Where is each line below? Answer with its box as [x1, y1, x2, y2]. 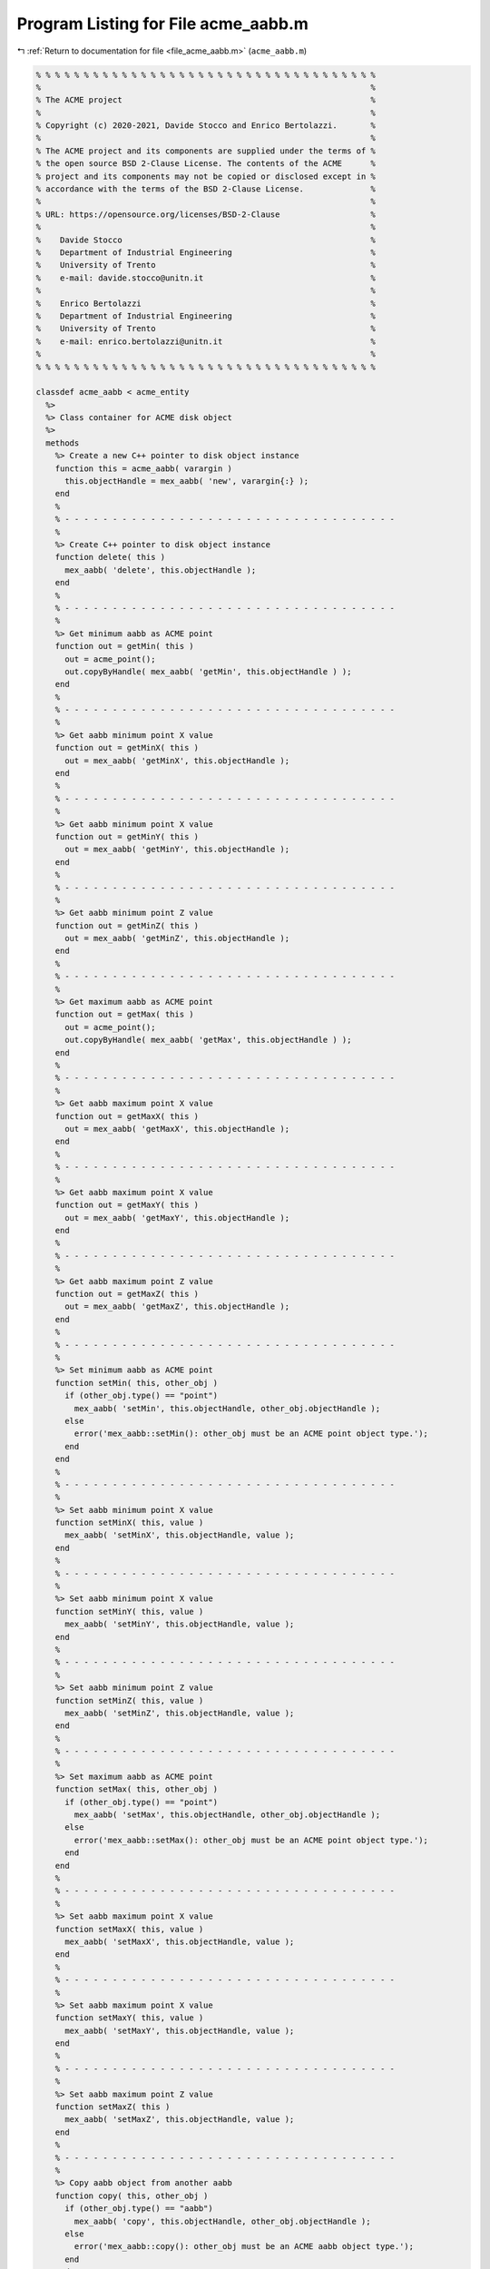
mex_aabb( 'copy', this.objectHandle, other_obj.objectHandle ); [73, 2215, 371, 2226]
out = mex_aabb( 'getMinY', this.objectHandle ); [64, 844, 290, 855]
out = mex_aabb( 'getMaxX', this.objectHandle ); [64, 1124, 290, 1134]
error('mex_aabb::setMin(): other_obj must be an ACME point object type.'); [73, 1429, 428, 1439]
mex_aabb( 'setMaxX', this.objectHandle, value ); [64, 1936, 295, 1947]
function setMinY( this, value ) [54, 1606, 204, 1616]
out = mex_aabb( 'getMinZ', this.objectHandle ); [64, 933, 290, 944]
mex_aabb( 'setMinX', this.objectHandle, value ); [64, 1530, 295, 1540]
